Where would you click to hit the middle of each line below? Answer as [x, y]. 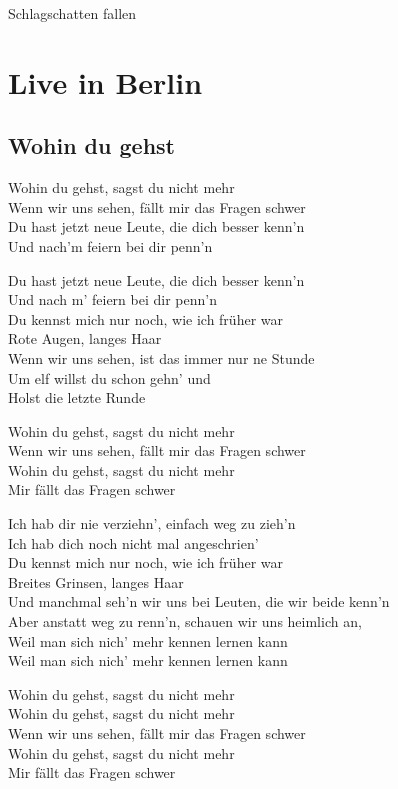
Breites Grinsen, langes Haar [96, 581]
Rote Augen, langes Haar [85, 338]
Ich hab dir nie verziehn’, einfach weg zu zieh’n [152, 523]
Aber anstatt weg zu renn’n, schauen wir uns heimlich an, [185, 621]
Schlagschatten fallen [72, 13]
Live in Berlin [105, 81]
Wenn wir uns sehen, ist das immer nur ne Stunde [161, 357]
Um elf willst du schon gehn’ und [109, 377]
